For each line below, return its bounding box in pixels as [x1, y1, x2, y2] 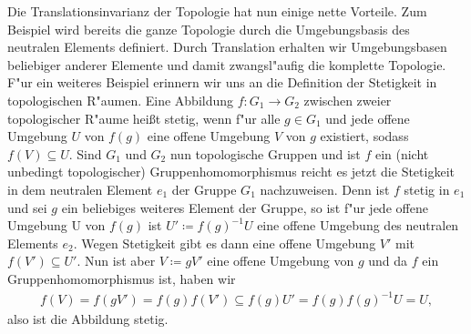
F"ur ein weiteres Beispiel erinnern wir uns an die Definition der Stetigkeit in [7, 73, 437, 92]
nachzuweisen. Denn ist [260, 179, 390, 198]
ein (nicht [374, 144, 429, 163]
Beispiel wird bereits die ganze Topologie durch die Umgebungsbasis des [7, 19, 410, 38]
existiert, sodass [320, 127, 409, 146]
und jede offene [325, 108, 410, 127]
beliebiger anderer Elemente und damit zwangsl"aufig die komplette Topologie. [7, 55, 446, 74]
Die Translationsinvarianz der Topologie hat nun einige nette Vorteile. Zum [7, 2, 427, 20]
